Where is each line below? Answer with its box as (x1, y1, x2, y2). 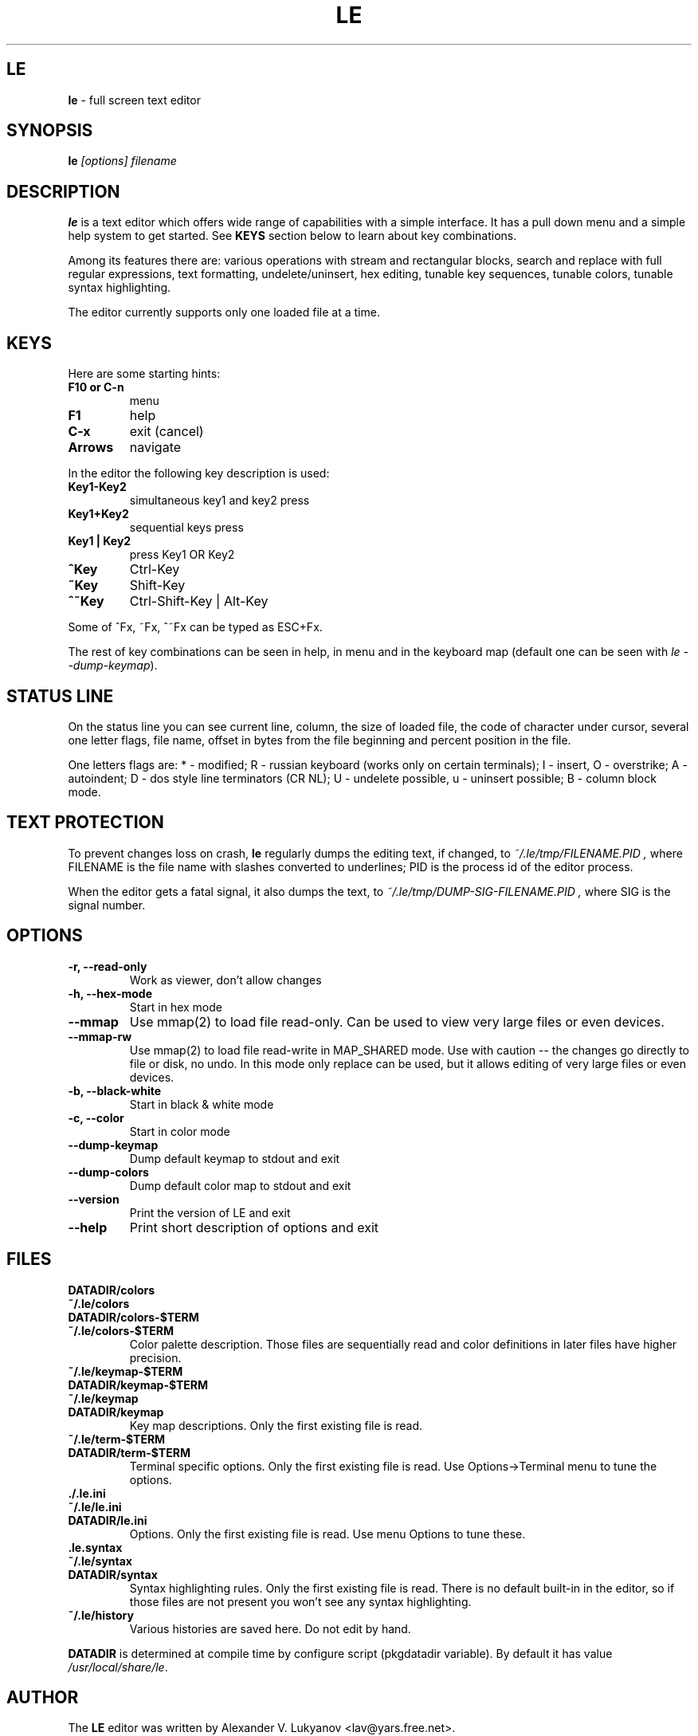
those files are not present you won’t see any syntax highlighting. (129, 1594, 472, 1608)
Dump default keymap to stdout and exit (129, 1151, 340, 1165)
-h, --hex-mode (68, 986, 152, 1000)
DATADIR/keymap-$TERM (68, 1377, 209, 1392)
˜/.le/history (68, 1608, 134, 1622)
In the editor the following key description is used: (68, 466, 330, 481)
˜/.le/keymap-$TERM (68, 1364, 183, 1378)
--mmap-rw (68, 1029, 132, 1043)
